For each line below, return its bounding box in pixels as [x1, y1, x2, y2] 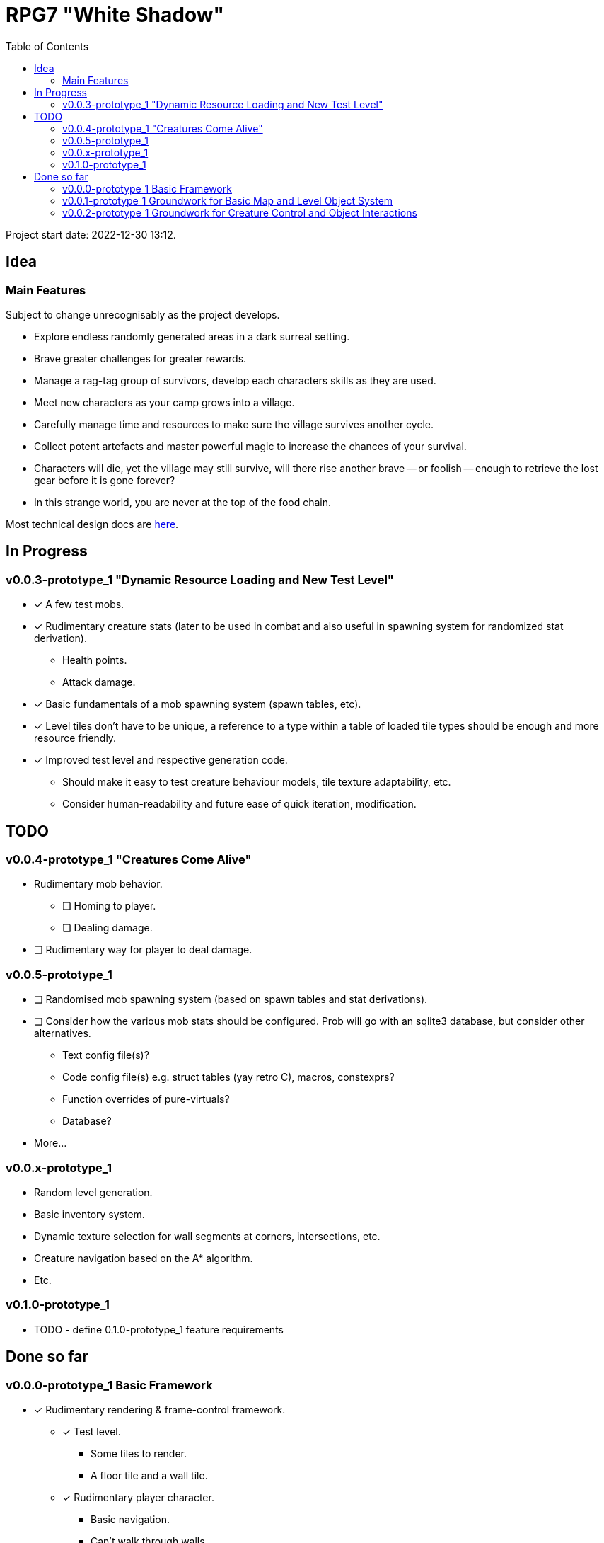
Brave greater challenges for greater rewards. [34, 352, 247, 365]
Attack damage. [62, 676, 136, 689]
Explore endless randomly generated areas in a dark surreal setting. [34, 330, 350, 343]
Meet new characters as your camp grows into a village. [34, 396, 295, 408]
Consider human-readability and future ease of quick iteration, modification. [62, 798, 417, 810]
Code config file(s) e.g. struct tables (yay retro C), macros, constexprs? [62, 1071, 395, 1084]
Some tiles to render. [91, 1447, 187, 1459]
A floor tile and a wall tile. [91, 1469, 208, 1481]
